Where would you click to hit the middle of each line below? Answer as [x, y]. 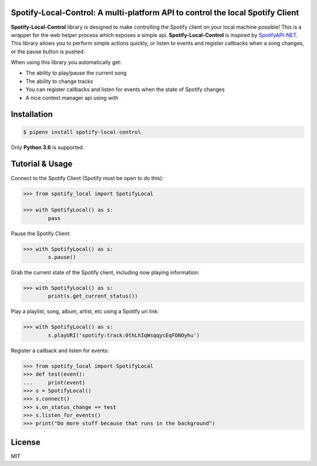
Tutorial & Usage [42, 164]
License [26, 442]
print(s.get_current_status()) [93, 296]
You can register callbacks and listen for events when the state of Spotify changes [125, 90]
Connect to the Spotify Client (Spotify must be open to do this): [87, 178]
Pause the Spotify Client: [41, 233]
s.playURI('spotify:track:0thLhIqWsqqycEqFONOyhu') [124, 335]
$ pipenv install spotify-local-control [82, 132]
